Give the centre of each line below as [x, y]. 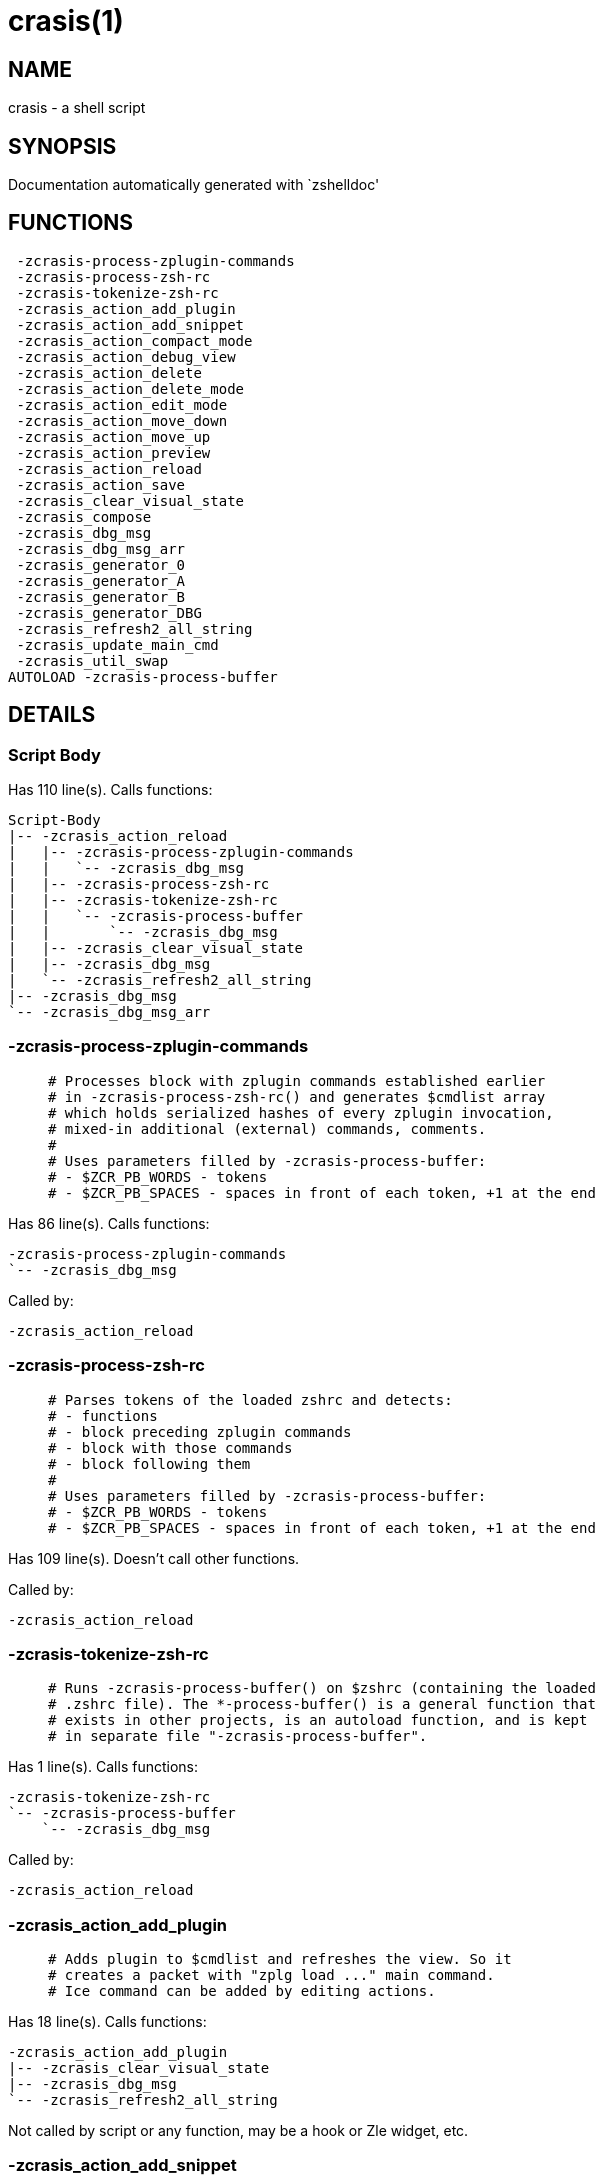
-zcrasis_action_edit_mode [122, 404]
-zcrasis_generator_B [101, 596]
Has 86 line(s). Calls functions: [109, 1223]
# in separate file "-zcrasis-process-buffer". [238, 1736]
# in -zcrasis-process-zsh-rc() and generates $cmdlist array [297, 1096]
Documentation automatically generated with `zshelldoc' [194, 185]
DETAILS [52, 715]
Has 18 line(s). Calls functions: [107, 2022]
